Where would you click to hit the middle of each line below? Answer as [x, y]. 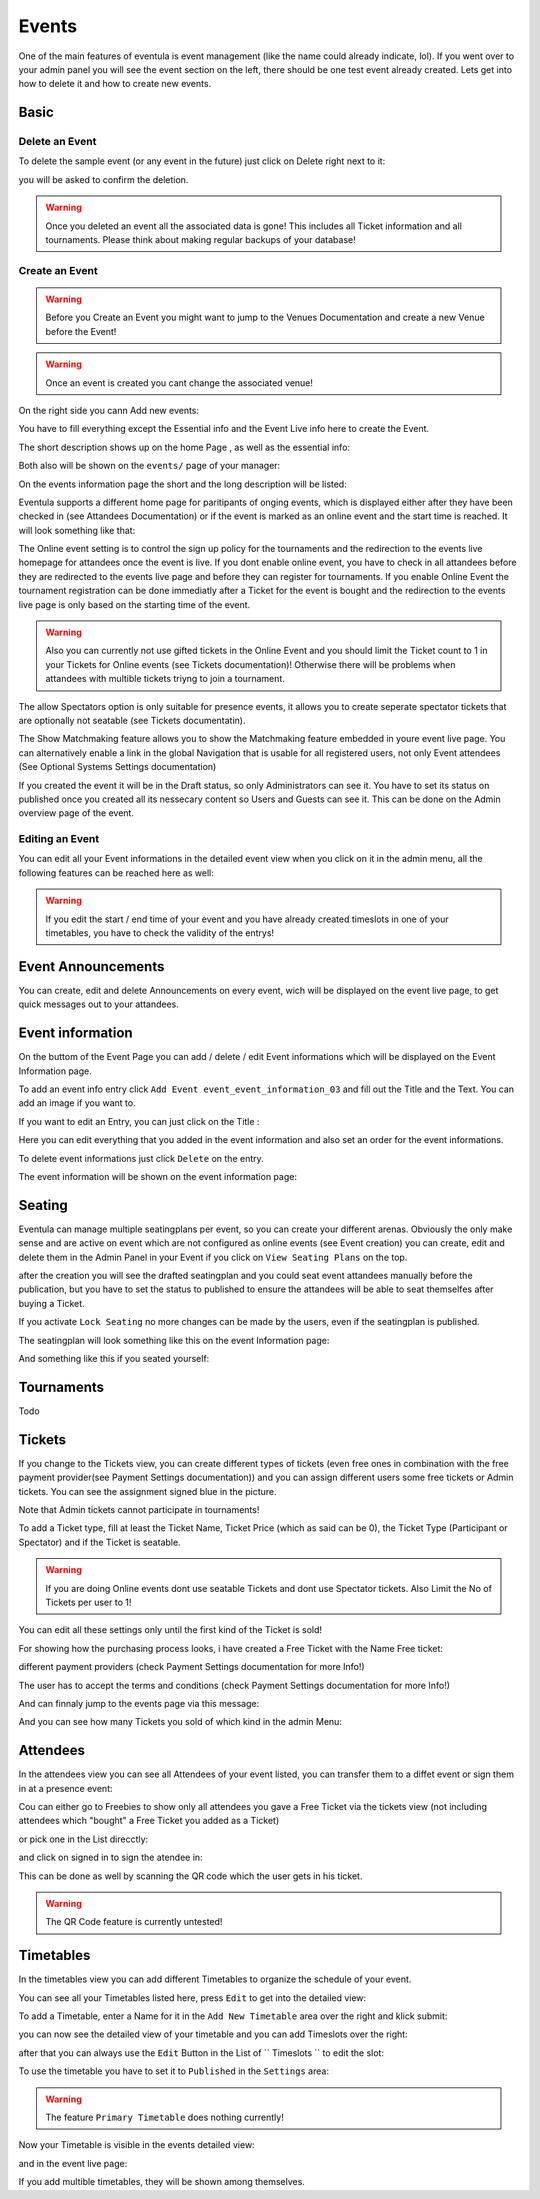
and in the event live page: [73, 2163]
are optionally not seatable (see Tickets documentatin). [132, 720]
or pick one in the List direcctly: [83, 1839]
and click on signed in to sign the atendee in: [111, 1857]
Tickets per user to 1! [88, 1602]
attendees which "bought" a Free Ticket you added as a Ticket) [149, 1821]
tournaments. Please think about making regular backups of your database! [201, 240]
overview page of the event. [76, 813]
